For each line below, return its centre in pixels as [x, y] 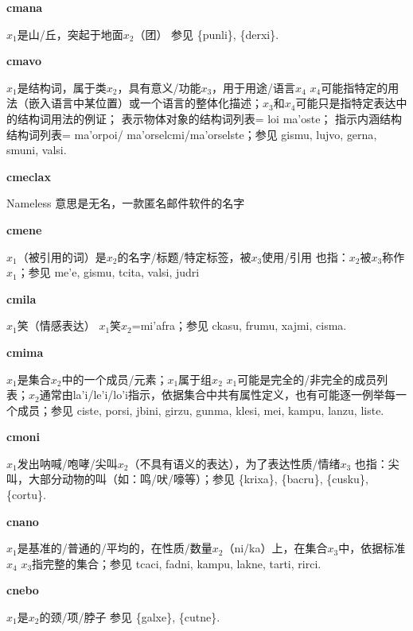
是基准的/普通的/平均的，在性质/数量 [115, 548]
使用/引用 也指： [306, 256]
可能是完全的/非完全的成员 [307, 379]
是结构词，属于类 [62, 87]
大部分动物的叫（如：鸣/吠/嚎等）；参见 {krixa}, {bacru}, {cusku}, [198, 479]
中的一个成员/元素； [115, 379]
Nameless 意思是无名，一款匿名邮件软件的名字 [126, 203]
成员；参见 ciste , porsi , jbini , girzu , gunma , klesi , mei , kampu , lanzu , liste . [201, 410]
